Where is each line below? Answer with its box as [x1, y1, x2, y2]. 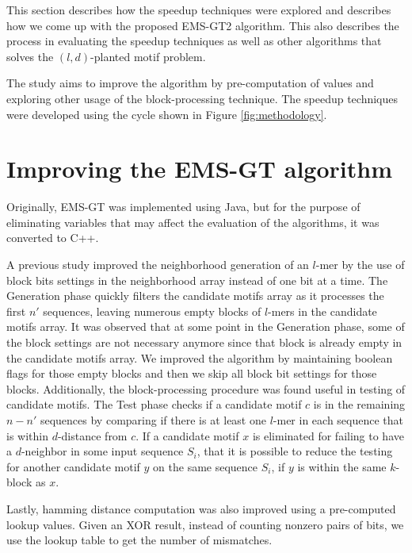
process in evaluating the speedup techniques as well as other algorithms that [6, 33, 382, 49]
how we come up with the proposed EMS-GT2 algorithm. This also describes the [6, 17, 399, 33]
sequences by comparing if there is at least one [40, 412, 266, 428]
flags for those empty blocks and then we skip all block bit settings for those [6, 365, 377, 382]
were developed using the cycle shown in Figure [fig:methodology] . [6, 106, 327, 122]
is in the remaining [313, 396, 406, 413]
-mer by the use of [315, 256, 405, 273]
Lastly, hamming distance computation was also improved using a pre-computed [6, 500, 396, 517]
